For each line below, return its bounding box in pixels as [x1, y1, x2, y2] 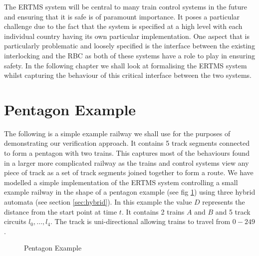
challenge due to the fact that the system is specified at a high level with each [4, 21, 243, 31]
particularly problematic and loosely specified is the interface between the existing [4, 40, 255, 51]
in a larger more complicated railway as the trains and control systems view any [4, 157, 249, 168]
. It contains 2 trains [121, 206, 185, 217]
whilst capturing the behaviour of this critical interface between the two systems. [4, 70, 252, 80]
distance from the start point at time [4, 206, 117, 217]
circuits [4, 216, 26, 227]
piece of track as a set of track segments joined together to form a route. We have [4, 167, 254, 178]
